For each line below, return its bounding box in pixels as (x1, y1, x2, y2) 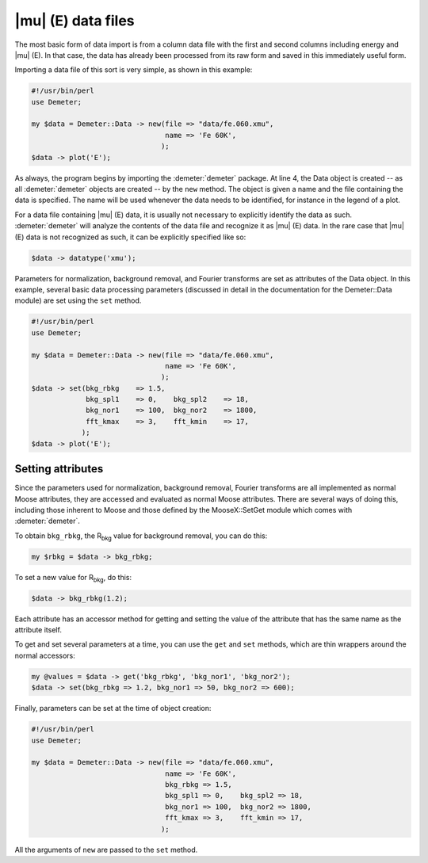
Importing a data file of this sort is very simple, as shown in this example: (14, 65, 253, 74)
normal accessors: (14, 651, 75, 660)
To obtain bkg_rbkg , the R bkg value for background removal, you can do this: (14, 531, 268, 542)
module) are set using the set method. (14, 296, 142, 305)
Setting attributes (14, 462, 104, 475)
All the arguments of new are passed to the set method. (14, 845, 198, 854)
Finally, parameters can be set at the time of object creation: (14, 704, 212, 713)
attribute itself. (14, 625, 63, 635)
